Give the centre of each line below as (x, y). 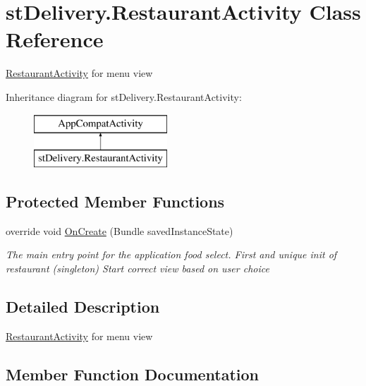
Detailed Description (83, 307)
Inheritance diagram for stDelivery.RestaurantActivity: (124, 96)
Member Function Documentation (133, 374)
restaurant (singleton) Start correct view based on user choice (138, 269)
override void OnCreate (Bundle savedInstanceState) (120, 230)
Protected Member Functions (115, 201)
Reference (55, 39)
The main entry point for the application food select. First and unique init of (171, 254)
